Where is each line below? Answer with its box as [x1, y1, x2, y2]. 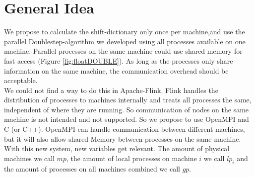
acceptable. [4, 75, 38, 86]
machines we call [4, 153, 55, 163]
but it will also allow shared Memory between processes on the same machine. [4, 133, 241, 144]
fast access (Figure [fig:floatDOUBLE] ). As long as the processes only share [4, 55, 233, 66]
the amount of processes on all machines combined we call [4, 163, 180, 174]
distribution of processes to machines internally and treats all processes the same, [4, 94, 252, 105]
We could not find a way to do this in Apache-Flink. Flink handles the [4, 85, 218, 95]
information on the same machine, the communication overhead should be [4, 65, 229, 76]
